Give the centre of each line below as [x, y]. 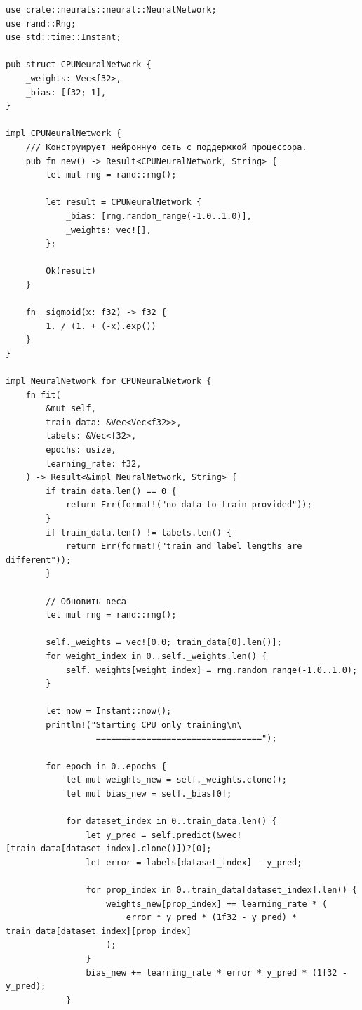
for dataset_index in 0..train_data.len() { [171, 822]
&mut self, [71, 409]
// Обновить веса [86, 601]
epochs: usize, [81, 450]
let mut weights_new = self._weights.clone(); [176, 780]
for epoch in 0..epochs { [106, 766]
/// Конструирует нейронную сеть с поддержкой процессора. [166, 147]
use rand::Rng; [41, 24]
